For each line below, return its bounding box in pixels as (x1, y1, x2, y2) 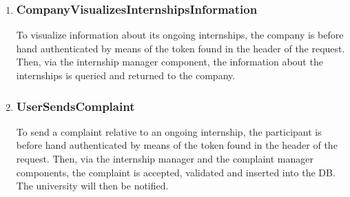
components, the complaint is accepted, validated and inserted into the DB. (16, 165, 336, 179)
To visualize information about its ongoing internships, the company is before (16, 28, 344, 42)
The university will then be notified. (16, 178, 169, 193)
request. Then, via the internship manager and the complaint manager (16, 152, 314, 165)
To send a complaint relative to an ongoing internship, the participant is (16, 124, 322, 138)
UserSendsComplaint (16, 97, 135, 114)
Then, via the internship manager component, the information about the (16, 54, 323, 69)
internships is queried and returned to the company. (16, 68, 236, 82)
